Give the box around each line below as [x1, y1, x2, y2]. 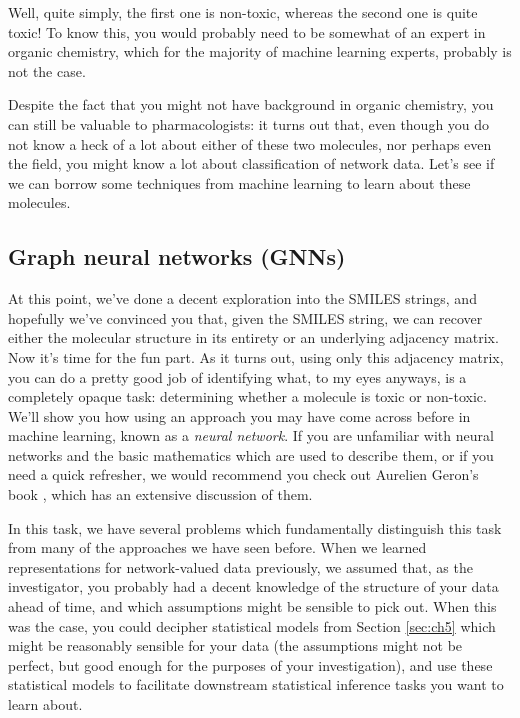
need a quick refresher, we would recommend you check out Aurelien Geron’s [8, 464, 479, 485]
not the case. [8, 60, 86, 81]
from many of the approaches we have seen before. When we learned [8, 537, 427, 558]
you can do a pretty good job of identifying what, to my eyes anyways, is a [8, 366, 467, 387]
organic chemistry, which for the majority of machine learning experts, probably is [8, 41, 512, 62]
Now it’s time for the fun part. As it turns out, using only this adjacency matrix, [8, 346, 504, 367]
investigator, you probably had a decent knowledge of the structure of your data [8, 576, 499, 597]
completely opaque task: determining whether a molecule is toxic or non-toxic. [8, 386, 487, 407]
